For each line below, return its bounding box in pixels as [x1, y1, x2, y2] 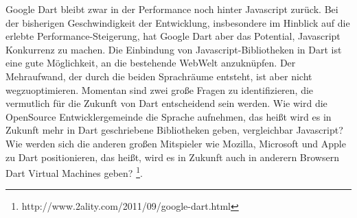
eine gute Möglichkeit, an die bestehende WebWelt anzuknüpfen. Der [5, 56, 296, 70]
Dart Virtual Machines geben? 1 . [5, 164, 143, 180]
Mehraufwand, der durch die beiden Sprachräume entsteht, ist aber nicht [5, 69, 312, 83]
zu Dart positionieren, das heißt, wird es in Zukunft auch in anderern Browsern [5, 149, 339, 164]
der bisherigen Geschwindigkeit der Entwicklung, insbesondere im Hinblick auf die [5, 15, 350, 29]
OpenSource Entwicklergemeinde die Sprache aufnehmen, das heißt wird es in [5, 109, 332, 123]
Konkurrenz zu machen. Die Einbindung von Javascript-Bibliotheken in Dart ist [5, 42, 342, 56]
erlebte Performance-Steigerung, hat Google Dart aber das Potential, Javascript [5, 29, 341, 43]
